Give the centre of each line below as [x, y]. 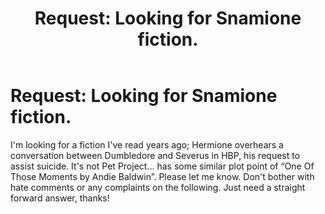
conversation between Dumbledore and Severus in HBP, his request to [155, 155]
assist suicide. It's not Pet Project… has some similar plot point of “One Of [162, 166]
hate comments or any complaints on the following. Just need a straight [158, 187]
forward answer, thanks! [60, 198]
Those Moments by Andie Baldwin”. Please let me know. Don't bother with [162, 176]
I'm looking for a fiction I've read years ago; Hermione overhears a [147, 144]
